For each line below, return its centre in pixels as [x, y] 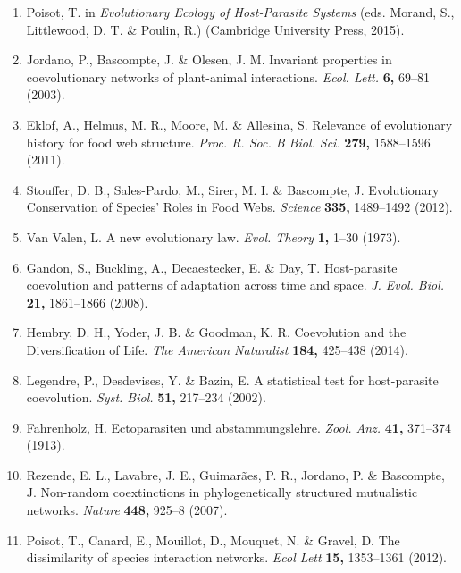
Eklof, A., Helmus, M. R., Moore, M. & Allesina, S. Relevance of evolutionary [239, 124]
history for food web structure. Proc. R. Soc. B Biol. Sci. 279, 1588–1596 [228, 142]
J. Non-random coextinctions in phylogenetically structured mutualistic [222, 492]
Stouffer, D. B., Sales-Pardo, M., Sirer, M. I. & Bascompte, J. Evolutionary [233, 189]
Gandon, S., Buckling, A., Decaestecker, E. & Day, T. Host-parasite [212, 267]
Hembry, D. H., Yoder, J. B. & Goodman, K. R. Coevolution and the [216, 332]
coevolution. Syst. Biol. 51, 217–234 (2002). [146, 397]
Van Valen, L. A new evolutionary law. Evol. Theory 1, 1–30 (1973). [214, 236]
